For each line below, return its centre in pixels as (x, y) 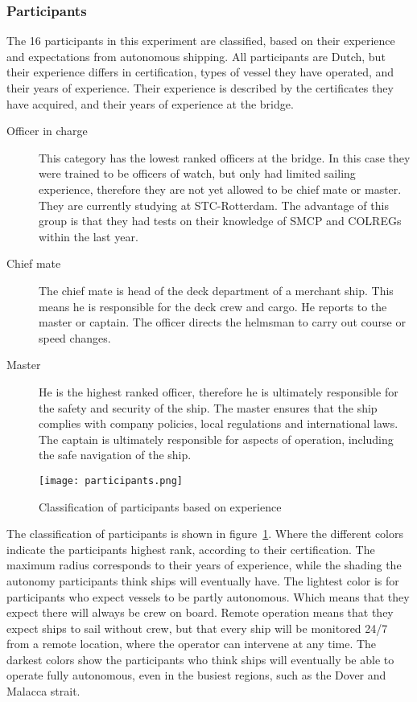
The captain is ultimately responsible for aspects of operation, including (216, 439)
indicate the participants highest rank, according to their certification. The (191, 549)
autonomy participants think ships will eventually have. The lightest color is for (203, 580)
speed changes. (75, 337)
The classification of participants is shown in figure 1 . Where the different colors (205, 534)
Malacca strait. (43, 691)
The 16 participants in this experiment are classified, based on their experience (201, 41)
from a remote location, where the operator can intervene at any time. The (192, 644)
